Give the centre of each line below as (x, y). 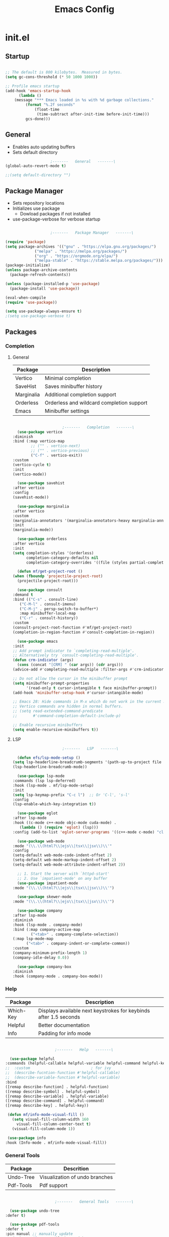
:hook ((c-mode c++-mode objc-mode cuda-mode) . (64, 823)
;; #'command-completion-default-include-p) (67, 716)
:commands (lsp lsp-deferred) (44, 781)
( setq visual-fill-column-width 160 (50, 1119)
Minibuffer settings (67, 411)
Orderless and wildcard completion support (96, 403)
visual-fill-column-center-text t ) (54, 1124)
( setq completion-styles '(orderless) (53, 553)
